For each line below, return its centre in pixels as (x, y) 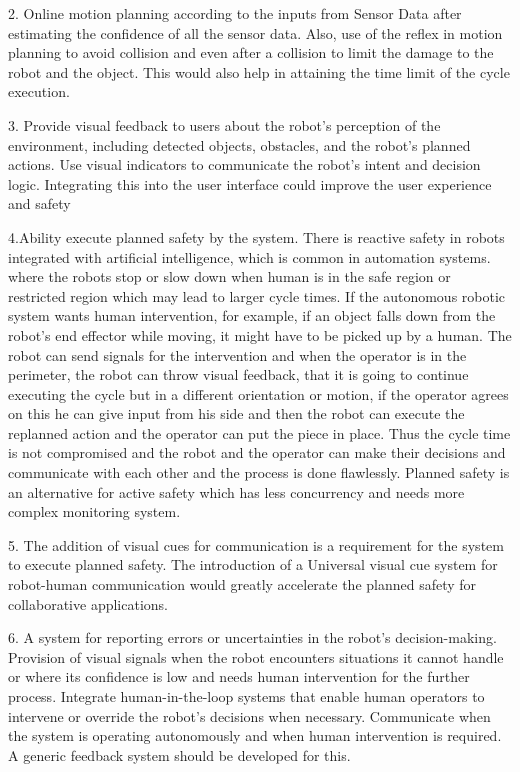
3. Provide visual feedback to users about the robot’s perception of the (224, 124)
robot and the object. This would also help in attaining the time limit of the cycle (259, 71)
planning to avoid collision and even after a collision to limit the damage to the (251, 52)
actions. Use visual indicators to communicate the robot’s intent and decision (244, 164)
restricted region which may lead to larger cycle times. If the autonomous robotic (257, 295)
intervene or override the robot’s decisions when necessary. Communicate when (249, 715)
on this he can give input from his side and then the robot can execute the (236, 413)
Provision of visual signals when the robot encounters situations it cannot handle (256, 656)
